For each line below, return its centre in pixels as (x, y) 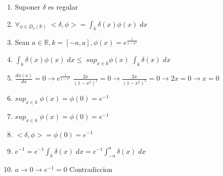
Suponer (28, 7)
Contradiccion (91, 169)
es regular (63, 7)
